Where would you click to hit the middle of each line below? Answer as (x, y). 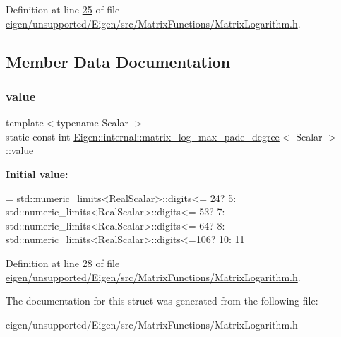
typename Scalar (92, 123)
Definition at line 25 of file (63, 9)
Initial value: (37, 173)
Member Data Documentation (118, 61)
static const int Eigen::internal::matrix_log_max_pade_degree (143, 136)
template (25, 123)
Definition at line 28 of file (63, 262)
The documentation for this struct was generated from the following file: (162, 301)
